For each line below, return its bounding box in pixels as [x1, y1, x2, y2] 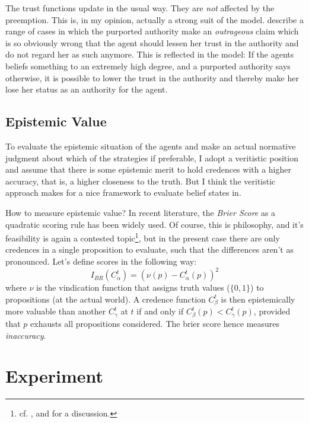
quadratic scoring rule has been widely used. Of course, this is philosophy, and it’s [5, 218, 304, 230]
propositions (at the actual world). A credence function [5, 292, 206, 305]
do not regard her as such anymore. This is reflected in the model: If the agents [5, 48, 294, 61]
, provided [253, 305, 291, 317]
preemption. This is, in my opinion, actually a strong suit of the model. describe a [5, 13, 304, 26]
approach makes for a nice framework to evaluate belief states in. [5, 186, 241, 199]
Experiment [5, 364, 104, 388]
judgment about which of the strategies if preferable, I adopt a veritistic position [5, 151, 298, 164]
